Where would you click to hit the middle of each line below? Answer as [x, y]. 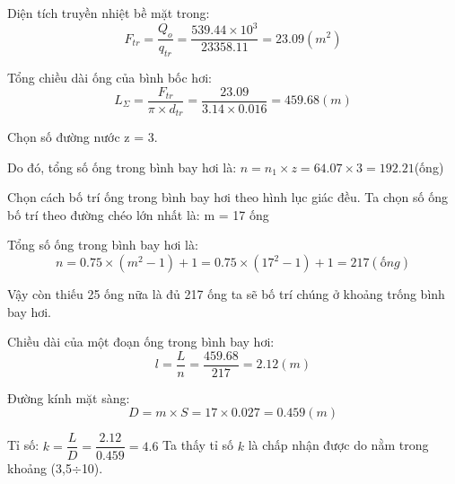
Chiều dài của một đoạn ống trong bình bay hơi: [141, 342]
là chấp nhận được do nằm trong [338, 445]
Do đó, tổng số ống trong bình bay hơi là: [122, 167]
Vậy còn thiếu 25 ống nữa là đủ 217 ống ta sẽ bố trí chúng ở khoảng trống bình [226, 294]
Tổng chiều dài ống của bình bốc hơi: [109, 77]
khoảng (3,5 [39, 467]
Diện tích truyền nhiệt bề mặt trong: [109, 13]
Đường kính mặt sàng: [69, 397]
